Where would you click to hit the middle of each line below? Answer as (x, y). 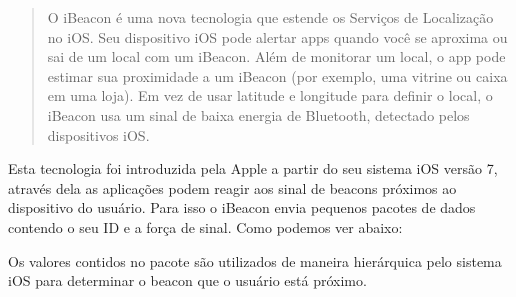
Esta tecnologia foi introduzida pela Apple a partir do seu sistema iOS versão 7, (253, 168)
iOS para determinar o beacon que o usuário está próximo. (187, 280)
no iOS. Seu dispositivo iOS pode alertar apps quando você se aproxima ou (277, 36)
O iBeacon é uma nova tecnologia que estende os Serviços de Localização (270, 17)
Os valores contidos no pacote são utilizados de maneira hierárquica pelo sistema (255, 260)
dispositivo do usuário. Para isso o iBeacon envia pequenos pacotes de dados (242, 207)
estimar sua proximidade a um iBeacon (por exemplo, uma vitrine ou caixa (277, 75)
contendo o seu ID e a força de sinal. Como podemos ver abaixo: (205, 226)
